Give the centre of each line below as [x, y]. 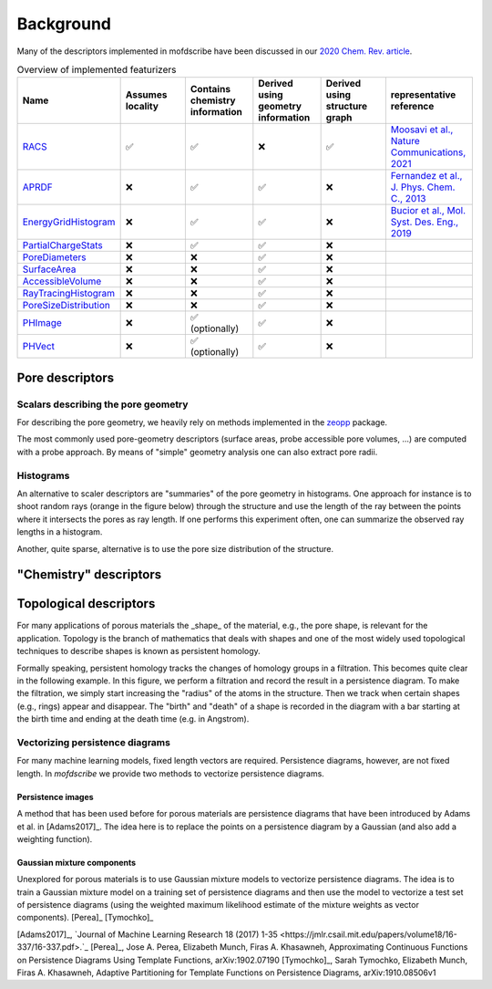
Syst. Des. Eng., [425, 222]
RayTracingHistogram [69, 294]
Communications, [428, 152]
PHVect [38, 347]
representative [423, 95]
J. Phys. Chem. [423, 187]
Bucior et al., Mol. [428, 211]
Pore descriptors [65, 377]
